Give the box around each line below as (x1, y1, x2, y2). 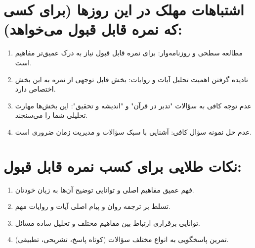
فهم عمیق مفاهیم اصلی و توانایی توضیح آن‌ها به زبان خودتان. (15, 184, 194, 195)
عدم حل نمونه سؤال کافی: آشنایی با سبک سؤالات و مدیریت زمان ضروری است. (15, 126, 252, 137)
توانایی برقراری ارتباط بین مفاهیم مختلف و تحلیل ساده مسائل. (15, 217, 200, 228)
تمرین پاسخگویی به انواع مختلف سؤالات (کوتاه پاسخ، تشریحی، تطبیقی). (15, 234, 229, 245)
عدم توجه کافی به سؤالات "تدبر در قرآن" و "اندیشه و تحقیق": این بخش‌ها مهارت (15, 100, 252, 110)
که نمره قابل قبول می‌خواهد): (3, 19, 182, 39)
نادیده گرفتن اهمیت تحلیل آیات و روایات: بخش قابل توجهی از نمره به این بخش (15, 74, 248, 84)
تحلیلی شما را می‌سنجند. (15, 110, 88, 120)
